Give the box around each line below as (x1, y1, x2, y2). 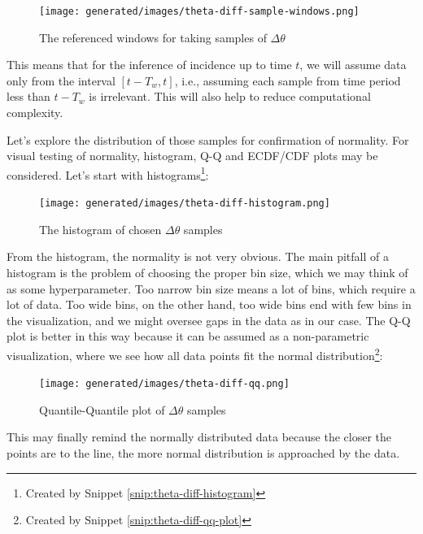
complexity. (7, 104, 63, 121)
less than (7, 88, 50, 105)
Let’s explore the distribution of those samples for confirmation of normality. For (7, 131, 409, 148)
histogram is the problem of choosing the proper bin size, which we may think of (7, 263, 408, 280)
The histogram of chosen (39, 220, 162, 237)
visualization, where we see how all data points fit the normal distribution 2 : (7, 344, 383, 363)
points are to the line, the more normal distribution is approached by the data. (7, 444, 400, 461)
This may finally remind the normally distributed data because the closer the (7, 428, 391, 445)
